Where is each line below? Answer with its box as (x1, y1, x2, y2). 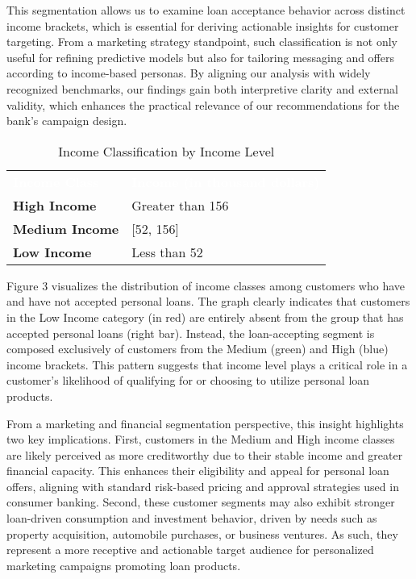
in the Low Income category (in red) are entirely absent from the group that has (6, 308, 404, 325)
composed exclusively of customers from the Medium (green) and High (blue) (6, 340, 389, 357)
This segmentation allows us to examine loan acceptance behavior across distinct (6, 2, 406, 18)
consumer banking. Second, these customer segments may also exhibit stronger (6, 494, 395, 510)
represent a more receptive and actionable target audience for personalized (6, 541, 374, 558)
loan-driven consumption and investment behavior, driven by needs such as (6, 510, 377, 527)
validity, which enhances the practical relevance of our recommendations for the (6, 96, 400, 113)
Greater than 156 (131, 195, 229, 215)
